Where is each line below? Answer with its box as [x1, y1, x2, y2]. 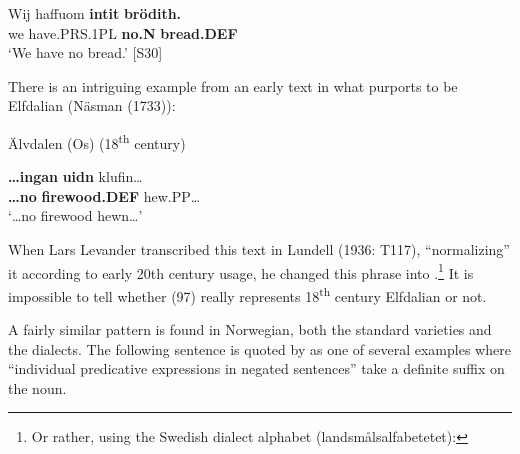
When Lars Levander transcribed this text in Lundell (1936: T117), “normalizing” [8, 239, 510, 259]
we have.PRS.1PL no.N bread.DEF [8, 22, 238, 43]
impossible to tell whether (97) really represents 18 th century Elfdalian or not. [8, 282, 487, 306]
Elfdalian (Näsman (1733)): [8, 95, 176, 116]
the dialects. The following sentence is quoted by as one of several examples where [8, 338, 511, 359]
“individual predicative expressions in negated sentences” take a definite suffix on [8, 358, 505, 379]
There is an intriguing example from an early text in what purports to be [8, 75, 458, 96]
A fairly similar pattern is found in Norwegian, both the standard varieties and [8, 319, 492, 340]
